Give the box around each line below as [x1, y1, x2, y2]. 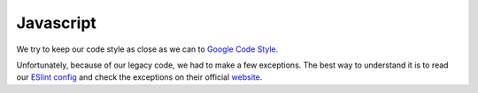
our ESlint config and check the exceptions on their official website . [16, 72, 263, 82]
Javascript [16, 13, 97, 32]
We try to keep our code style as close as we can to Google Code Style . [16, 44, 279, 54]
